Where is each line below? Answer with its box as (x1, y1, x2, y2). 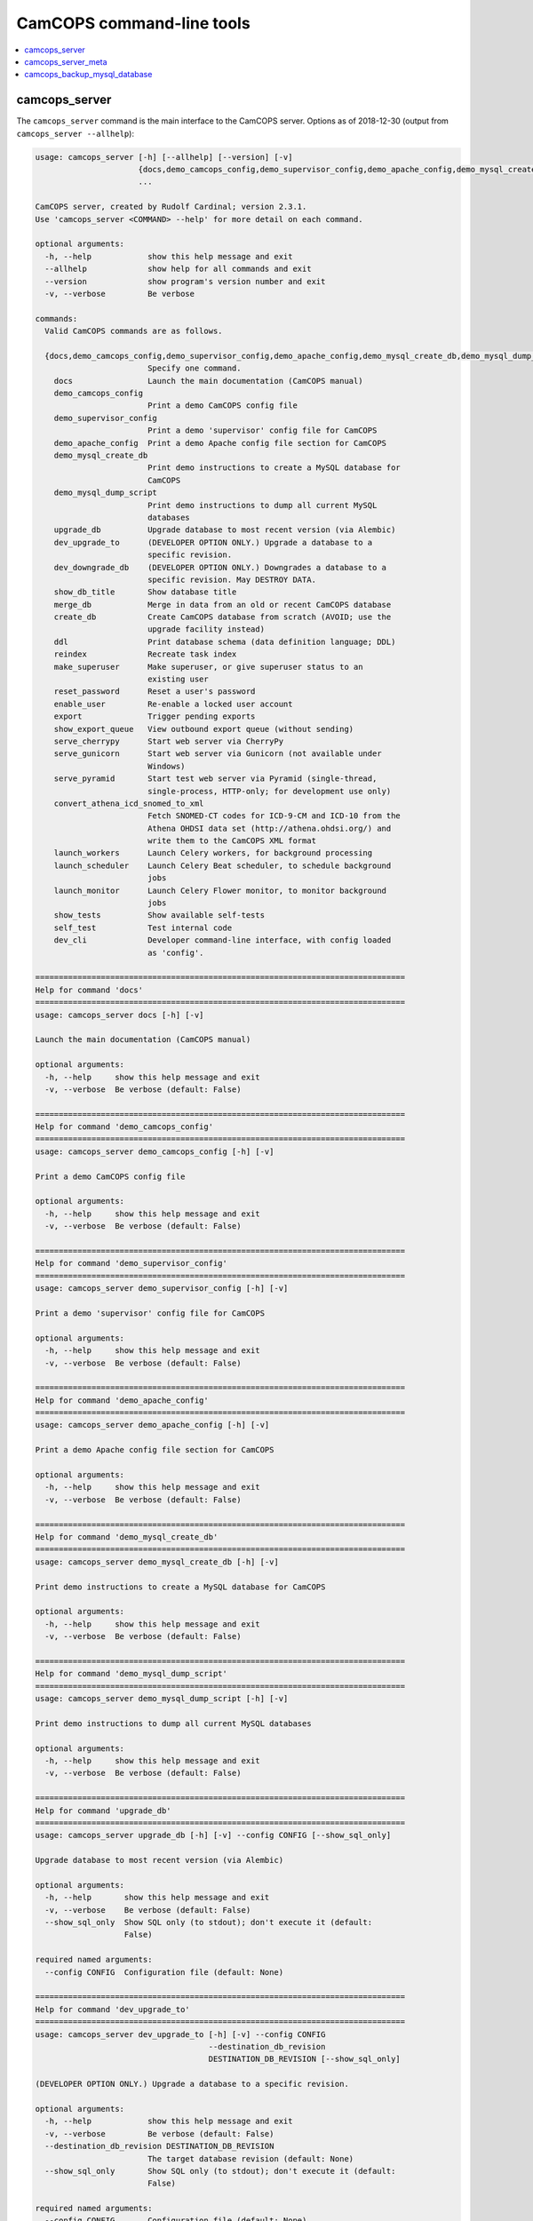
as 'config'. (147, 947, 204, 958)
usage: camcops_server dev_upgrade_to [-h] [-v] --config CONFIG (35, 2029, 326, 2039)
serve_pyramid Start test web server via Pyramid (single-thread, (53, 774, 378, 784)
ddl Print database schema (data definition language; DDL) (53, 636, 396, 647)
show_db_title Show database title (53, 587, 237, 597)
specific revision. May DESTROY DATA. (147, 574, 317, 585)
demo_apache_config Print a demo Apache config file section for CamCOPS (53, 438, 386, 448)
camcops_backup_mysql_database (24, 69, 153, 80)
